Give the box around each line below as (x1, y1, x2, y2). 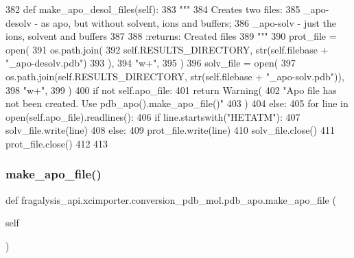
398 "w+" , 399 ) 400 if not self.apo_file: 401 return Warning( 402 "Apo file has (5, 82, 337, 97)
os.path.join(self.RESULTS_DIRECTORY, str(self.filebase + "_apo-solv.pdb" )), (5, 69, 344, 83)
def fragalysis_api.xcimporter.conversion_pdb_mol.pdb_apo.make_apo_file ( (5, 192, 336, 207)
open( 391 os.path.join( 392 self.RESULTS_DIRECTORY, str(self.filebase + (5, 42, 329, 56)
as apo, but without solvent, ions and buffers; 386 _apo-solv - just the (40, 15, 337, 30)
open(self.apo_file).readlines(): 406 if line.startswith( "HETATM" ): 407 (5, 109, 300, 124)
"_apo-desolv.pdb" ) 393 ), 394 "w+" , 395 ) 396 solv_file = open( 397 (5, 56, 296, 70)
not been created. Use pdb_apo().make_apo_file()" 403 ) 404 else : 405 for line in (5, 96, 349, 110)
